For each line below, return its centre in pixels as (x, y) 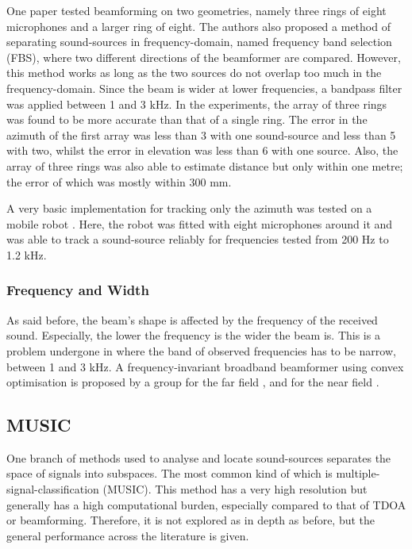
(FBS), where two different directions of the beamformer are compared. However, (204, 57)
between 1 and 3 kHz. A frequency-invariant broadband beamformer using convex (205, 366)
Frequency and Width (78, 290)
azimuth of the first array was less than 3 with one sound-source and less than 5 (201, 134)
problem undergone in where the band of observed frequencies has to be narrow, (201, 350)
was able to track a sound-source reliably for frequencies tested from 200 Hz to (198, 239)
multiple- (358, 473)
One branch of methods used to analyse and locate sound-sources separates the (199, 457)
